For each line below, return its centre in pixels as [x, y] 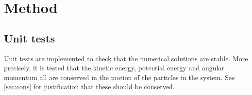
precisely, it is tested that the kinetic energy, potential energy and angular [114, 68]
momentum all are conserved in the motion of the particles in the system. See [119, 77]
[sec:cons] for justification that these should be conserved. [89, 87]
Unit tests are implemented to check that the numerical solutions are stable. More [126, 58]
